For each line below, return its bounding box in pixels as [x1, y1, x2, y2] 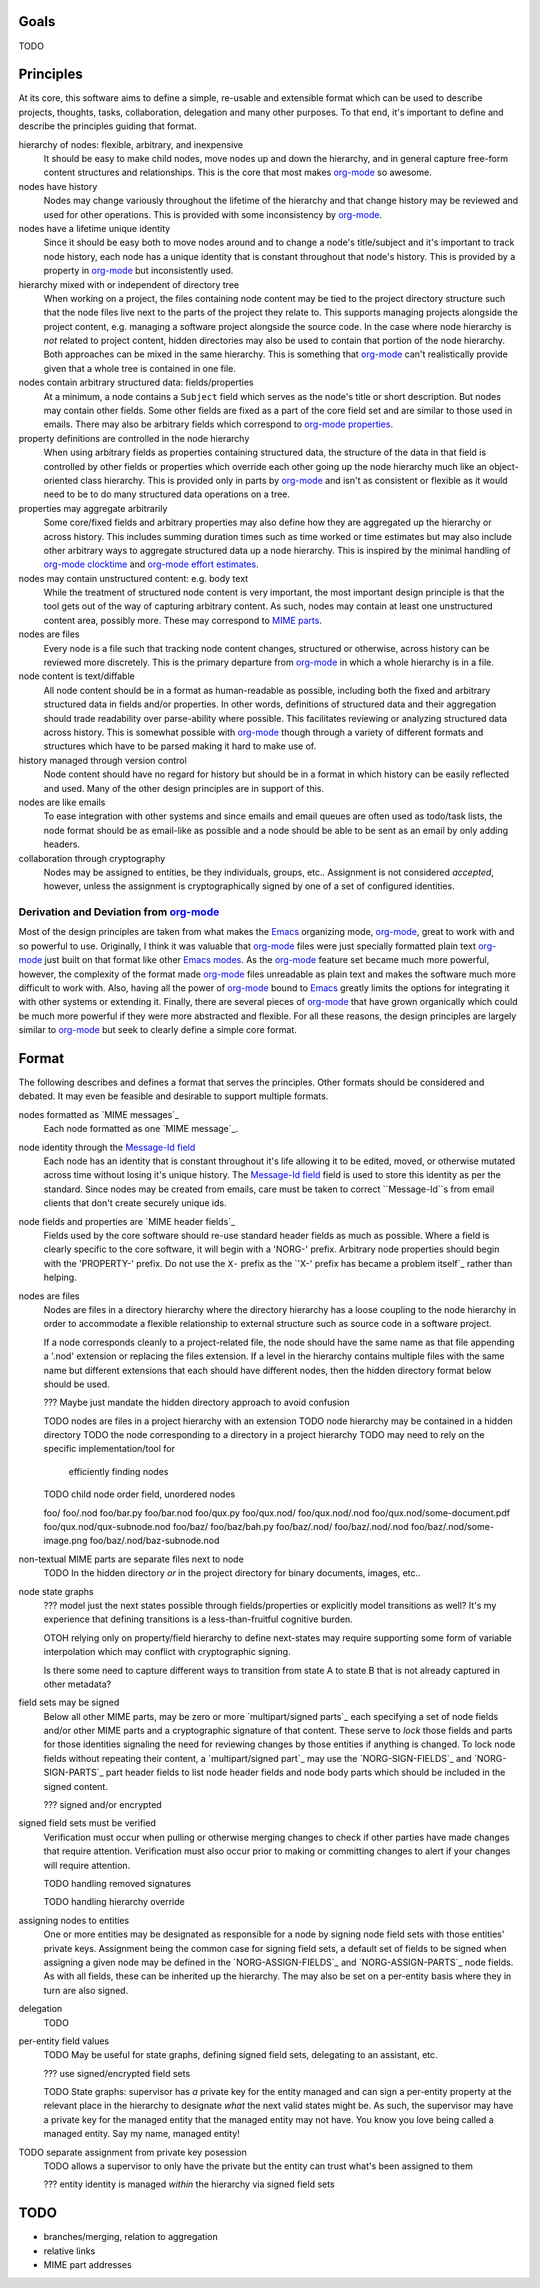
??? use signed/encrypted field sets [43, 2067, 191, 2079]
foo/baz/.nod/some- [410, 1521, 495, 1533]
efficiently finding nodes [68, 1465, 169, 1477]
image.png [43, 1535, 88, 1547]
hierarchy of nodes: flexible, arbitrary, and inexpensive [18, 138, 244, 150]
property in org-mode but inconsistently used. [43, 265, 234, 277]
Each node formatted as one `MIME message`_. [43, 1123, 239, 1135]
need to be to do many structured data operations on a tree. [43, 488, 290, 500]
